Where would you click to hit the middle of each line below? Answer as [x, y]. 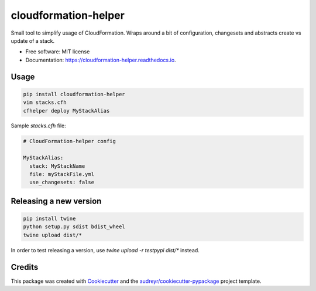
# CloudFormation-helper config [70, 141]
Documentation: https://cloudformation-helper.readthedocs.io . [101, 60]
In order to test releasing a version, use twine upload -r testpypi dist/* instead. [105, 250]
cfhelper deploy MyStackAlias [66, 111]
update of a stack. [33, 40]
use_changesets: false [62, 182]
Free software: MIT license [58, 52]
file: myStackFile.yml [62, 174]
